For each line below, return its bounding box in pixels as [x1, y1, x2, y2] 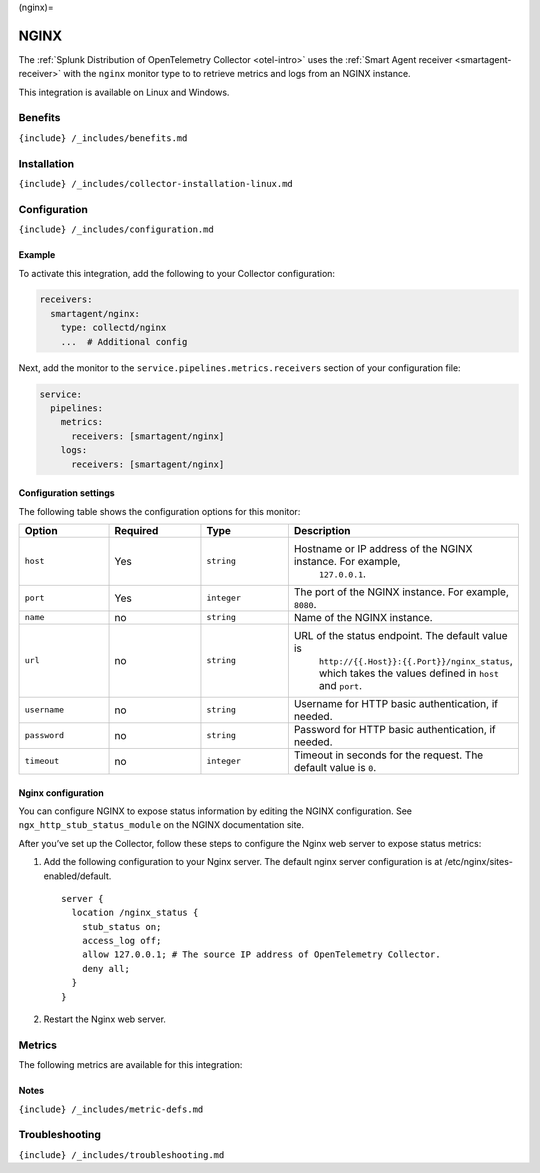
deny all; [81, 963, 130, 974]
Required [114, 523, 159, 537]
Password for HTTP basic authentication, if [293, 722, 497, 736]
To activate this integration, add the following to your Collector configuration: [18, 267, 335, 279]
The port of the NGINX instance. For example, [293, 585, 510, 599]
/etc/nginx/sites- [444, 856, 514, 868]
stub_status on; [81, 921, 162, 932]
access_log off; [81, 935, 162, 947]
